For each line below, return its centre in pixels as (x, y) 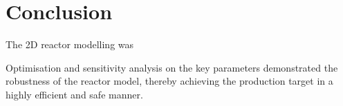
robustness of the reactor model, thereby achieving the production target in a (169, 81)
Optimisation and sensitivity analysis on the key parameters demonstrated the (172, 67)
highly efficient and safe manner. (74, 94)
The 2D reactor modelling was (70, 44)
